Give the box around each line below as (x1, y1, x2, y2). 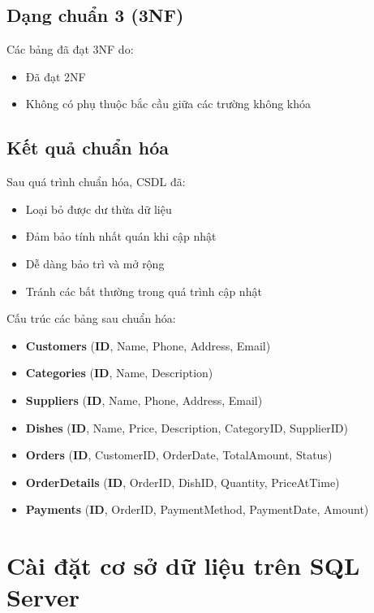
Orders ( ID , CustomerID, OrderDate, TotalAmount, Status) (25, 446, 333, 463)
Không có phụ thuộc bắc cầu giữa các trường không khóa (25, 95, 312, 112)
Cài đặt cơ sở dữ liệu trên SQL (6, 549, 360, 582)
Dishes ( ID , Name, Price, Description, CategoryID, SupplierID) (25, 419, 348, 436)
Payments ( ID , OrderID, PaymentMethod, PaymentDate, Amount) (25, 501, 369, 518)
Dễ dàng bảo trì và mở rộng (25, 254, 165, 272)
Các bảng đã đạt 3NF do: (6, 41, 134, 58)
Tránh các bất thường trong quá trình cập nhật (25, 282, 262, 299)
